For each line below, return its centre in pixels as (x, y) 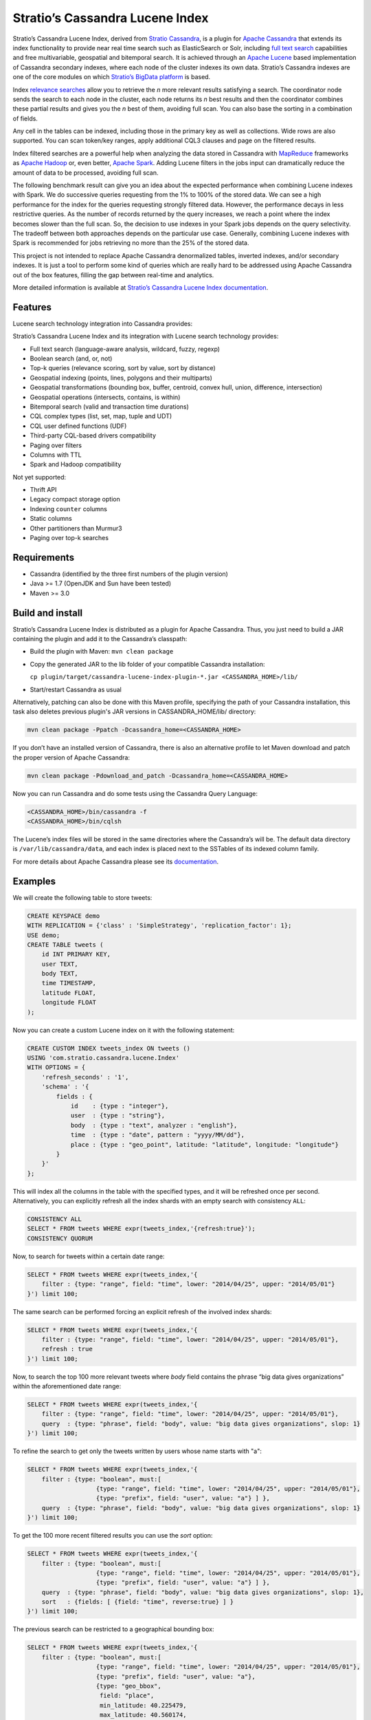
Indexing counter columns (69, 508)
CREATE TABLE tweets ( (65, 945)
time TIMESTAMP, (69, 983)
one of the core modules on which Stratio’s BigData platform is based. (112, 77)
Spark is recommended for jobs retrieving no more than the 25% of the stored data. (131, 243)
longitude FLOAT (69, 1002)
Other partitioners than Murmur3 (76, 528)
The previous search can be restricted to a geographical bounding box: (113, 1629)
